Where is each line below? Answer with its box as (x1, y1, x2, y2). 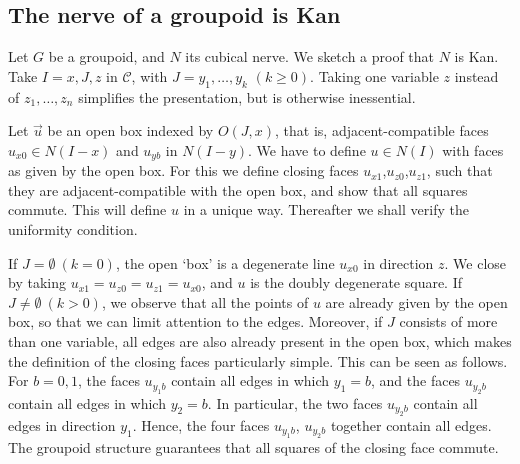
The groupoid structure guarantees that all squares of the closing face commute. (8, 437, 499, 458)
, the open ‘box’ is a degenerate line (115, 252, 335, 273)
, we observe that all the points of (101, 291, 309, 312)
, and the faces (371, 370, 461, 391)
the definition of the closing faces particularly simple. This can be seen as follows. (8, 350, 508, 371)
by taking (8, 272, 66, 293)
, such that (426, 160, 493, 181)
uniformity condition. (8, 219, 138, 240)
